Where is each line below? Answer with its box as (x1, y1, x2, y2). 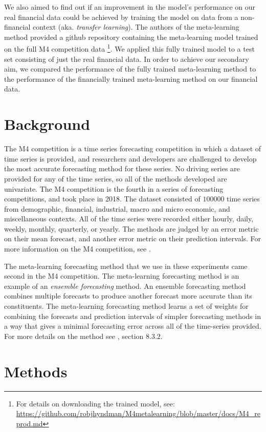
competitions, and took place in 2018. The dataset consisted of (4, 193, 201, 204)
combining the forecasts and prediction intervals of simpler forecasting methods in (4, 310, 261, 321)
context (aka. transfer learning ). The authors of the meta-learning (33, 21, 239, 32)
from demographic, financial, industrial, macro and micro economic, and (4, 203, 230, 214)
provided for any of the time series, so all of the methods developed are (4, 173, 227, 184)
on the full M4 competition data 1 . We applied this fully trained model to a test (4, 42, 255, 54)
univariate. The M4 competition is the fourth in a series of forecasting (4, 183, 224, 194)
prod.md (16, 418, 43, 428)
